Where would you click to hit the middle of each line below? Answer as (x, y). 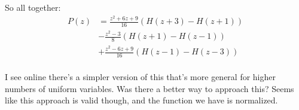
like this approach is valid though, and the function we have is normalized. (141, 100)
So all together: (33, 7)
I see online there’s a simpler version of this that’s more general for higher (140, 76)
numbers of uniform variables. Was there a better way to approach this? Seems (149, 88)
